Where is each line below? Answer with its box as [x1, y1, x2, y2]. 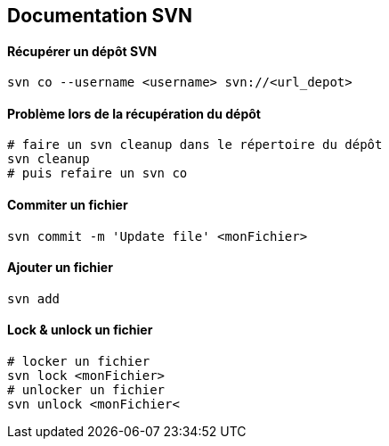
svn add [7, 291, 61, 306]
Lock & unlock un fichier [7, 322, 153, 338]
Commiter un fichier [7, 197, 128, 213]
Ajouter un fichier [7, 260, 113, 276]
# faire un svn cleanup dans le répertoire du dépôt [7, 137, 383, 153]
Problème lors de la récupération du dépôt [7, 105, 261, 121]
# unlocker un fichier [7, 383, 166, 398]
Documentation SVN [7, 4, 192, 27]
